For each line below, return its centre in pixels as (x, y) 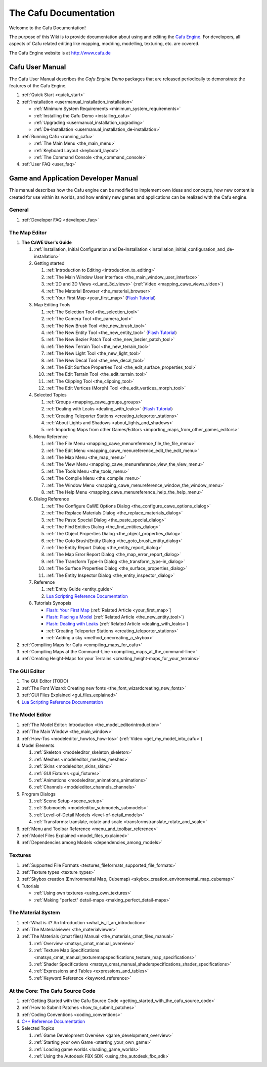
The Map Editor (28, 232)
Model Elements (38, 745)
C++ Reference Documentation (53, 1021)
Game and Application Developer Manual (74, 178)
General (19, 210)
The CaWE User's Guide (46, 242)
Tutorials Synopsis (53, 603)
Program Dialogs (39, 794)
